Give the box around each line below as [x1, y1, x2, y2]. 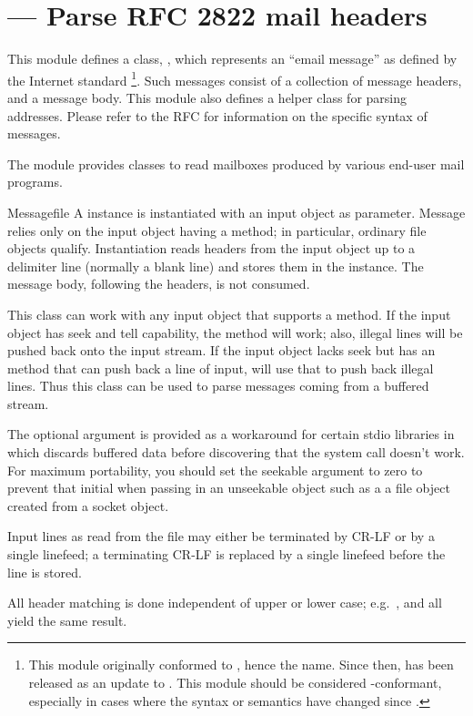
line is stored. [7, 562, 82, 581]
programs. [7, 172, 63, 191]
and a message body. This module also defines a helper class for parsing [7, 87, 407, 107]
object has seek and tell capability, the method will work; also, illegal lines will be [7, 322, 463, 342]
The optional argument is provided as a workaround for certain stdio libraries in [7, 424, 455, 444]
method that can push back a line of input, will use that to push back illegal [7, 358, 434, 377]
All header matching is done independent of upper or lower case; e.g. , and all [7, 593, 442, 612]
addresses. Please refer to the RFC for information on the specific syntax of [7, 106, 428, 125]
